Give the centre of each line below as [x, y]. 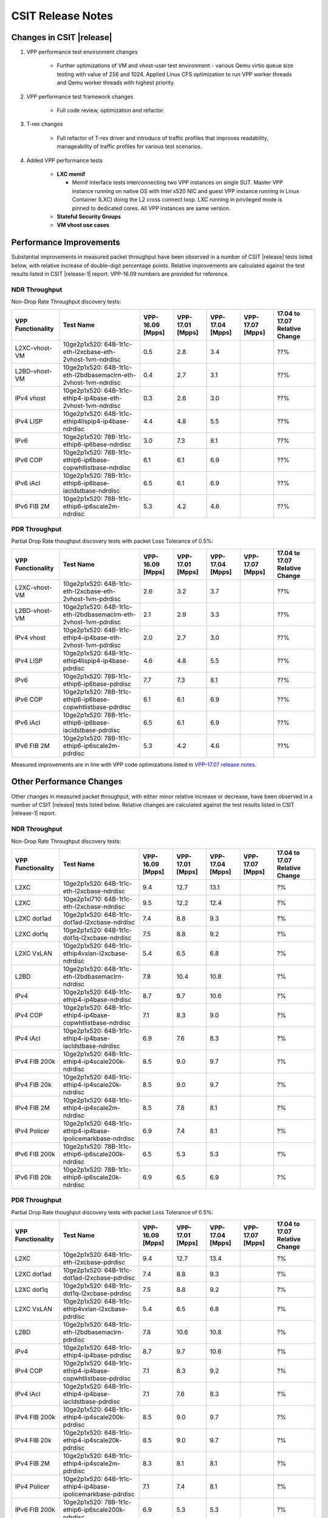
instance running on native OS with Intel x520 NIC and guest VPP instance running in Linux [186, 191]
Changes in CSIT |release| [62, 37]
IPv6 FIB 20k [33, 1177]
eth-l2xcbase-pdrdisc [94, 1262]
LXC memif [71, 174]
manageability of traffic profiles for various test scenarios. [129, 146]
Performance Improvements [66, 243]
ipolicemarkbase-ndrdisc [99, 1138]
